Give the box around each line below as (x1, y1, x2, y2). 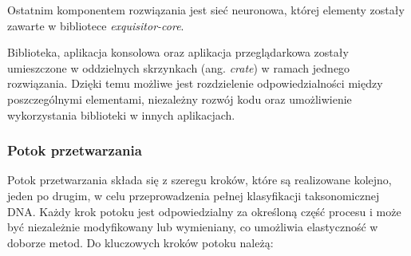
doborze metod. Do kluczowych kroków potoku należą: (7, 234, 274, 250)
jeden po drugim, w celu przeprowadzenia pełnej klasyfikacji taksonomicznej (7, 187, 380, 203)
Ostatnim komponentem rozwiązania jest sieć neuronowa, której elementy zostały (7, 2, 405, 18)
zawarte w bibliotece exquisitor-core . (7, 17, 184, 33)
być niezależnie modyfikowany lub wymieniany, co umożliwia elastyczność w (7, 219, 378, 235)
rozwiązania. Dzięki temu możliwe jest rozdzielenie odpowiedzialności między (7, 75, 383, 92)
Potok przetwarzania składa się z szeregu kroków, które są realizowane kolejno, (7, 171, 392, 188)
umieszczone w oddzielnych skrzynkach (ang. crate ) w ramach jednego (7, 59, 350, 76)
